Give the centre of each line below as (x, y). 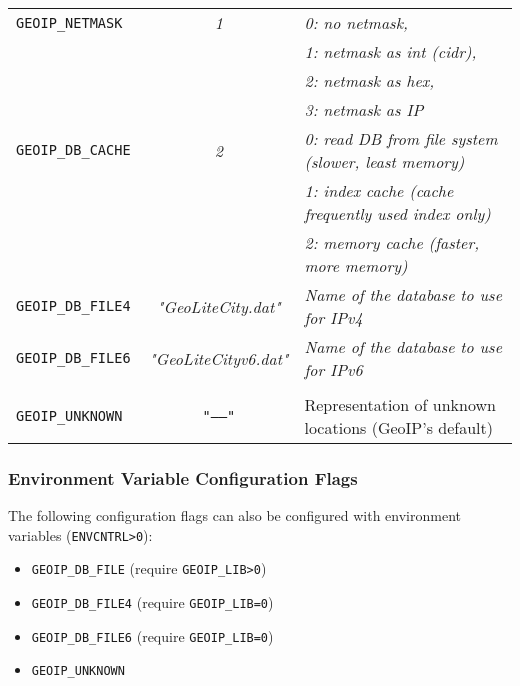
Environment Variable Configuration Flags (183, 477)
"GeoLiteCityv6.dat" (219, 358)
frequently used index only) (397, 213)
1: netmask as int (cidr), (390, 51)
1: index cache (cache (379, 190)
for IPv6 (333, 369)
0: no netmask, (356, 22)
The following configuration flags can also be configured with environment (234, 515)
